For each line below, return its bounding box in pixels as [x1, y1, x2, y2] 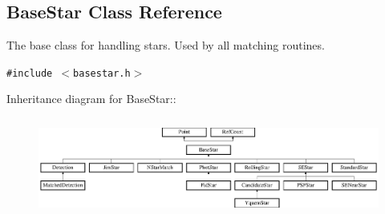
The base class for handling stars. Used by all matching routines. [6, 37, 325, 53]
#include [6, 67, 53, 79]
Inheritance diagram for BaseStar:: [6, 90, 176, 107]
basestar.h [73, 67, 131, 79]
